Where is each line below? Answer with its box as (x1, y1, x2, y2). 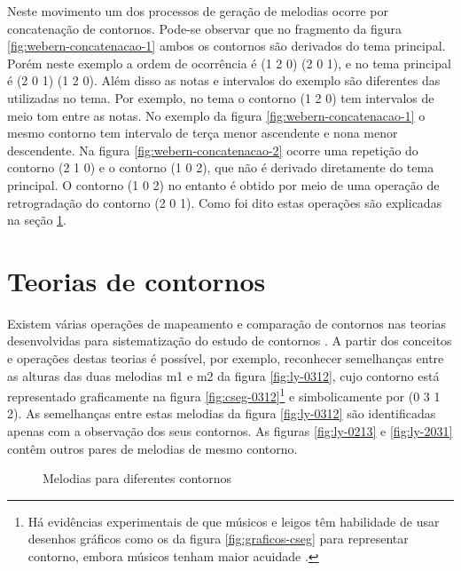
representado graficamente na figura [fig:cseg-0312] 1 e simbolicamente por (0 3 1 (7, 385, 441, 405)
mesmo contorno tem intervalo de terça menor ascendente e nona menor (7, 123, 398, 142)
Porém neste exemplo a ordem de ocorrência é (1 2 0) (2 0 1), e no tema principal (7, 53, 451, 72)
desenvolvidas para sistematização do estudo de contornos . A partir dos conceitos (7, 331, 452, 350)
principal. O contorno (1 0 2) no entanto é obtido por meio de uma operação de (7, 175, 440, 194)
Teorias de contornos (7, 262, 266, 298)
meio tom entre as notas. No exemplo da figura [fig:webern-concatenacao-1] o (7, 106, 426, 124)
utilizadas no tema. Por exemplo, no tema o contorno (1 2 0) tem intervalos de (7, 88, 434, 107)
